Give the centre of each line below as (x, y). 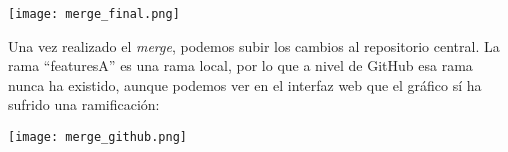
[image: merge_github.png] (97, 137)
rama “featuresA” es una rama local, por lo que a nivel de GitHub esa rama (240, 65)
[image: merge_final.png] (94, 14)
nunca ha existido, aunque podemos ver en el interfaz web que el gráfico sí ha (245, 84)
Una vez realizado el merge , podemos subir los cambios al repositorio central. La (254, 45)
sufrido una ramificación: (84, 104)
